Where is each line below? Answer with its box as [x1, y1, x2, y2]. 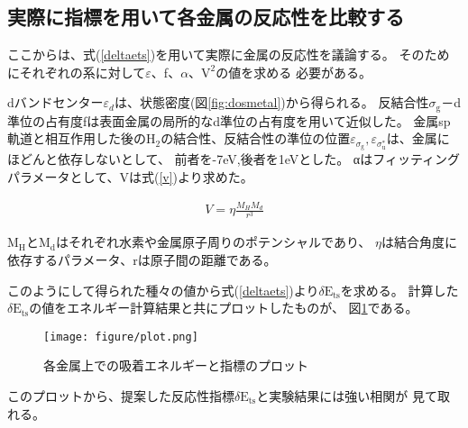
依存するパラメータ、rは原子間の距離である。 [7, 250, 277, 269]
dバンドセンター [7, 93, 104, 112]
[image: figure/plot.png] [43, 330, 198, 343]
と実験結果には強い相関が [256, 387, 408, 405]
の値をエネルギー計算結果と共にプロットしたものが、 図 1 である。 [29, 298, 418, 317]
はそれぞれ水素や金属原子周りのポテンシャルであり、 [56, 232, 372, 251]
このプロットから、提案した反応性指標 [7, 387, 234, 405]
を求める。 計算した [340, 280, 459, 299]
